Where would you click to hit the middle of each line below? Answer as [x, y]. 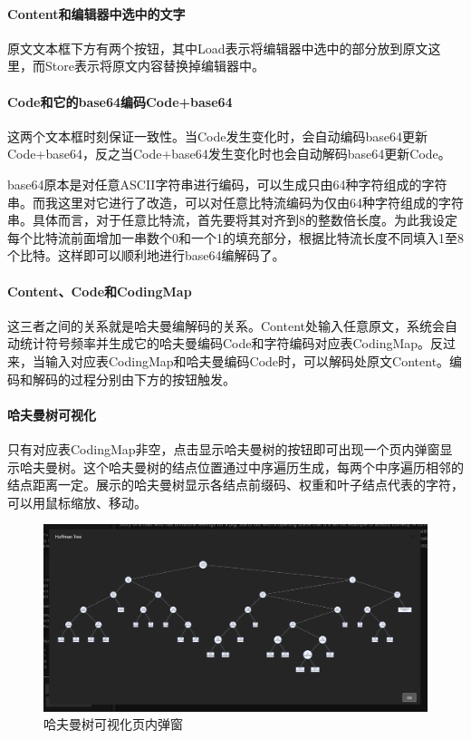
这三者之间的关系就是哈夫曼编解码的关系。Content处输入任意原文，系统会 [226, 325]
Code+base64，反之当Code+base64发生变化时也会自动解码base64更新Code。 [229, 154]
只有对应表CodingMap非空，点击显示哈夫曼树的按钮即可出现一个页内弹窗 [224, 448]
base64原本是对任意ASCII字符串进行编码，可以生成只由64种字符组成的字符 [227, 184]
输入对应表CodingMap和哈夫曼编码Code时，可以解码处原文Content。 [247, 360]
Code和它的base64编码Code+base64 [120, 101]
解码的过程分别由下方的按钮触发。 [134, 379]
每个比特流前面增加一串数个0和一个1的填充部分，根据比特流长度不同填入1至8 [235, 237]
